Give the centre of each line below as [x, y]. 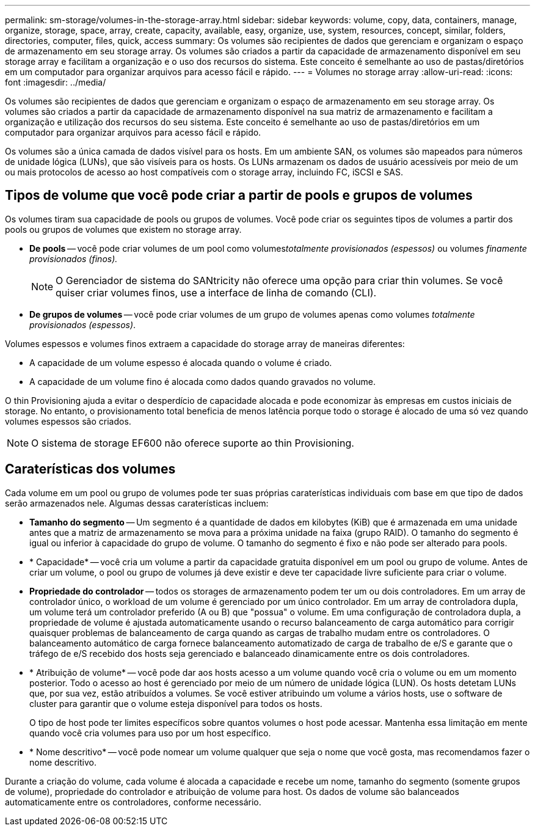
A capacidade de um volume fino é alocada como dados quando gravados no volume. [202, 381]
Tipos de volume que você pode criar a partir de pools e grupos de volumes [239, 196]
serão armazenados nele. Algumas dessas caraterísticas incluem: [137, 503]
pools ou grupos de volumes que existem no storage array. [123, 229]
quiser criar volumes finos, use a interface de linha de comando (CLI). [216, 292]
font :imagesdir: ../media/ [56, 82]
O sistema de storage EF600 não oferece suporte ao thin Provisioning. [193, 443]
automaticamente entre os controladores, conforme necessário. [133, 802]
